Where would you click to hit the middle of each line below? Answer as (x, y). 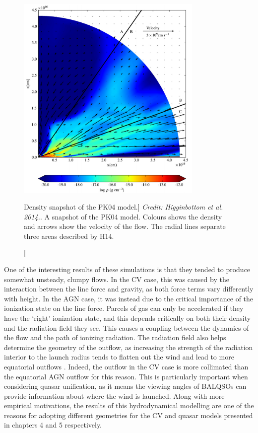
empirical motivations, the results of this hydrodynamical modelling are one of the (129, 405)
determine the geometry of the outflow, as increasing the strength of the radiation (129, 347)
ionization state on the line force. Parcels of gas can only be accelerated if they (124, 308)
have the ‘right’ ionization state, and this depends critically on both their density (128, 318)
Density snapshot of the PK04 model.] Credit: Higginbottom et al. (124, 207)
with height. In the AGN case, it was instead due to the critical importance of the (129, 298)
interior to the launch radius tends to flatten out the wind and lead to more (119, 357)
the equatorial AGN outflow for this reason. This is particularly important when (126, 376)
